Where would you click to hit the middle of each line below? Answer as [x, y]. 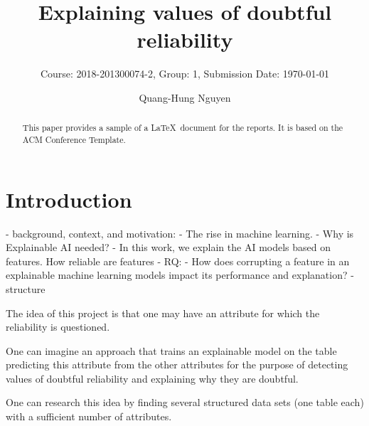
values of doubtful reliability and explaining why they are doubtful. [152, 378]
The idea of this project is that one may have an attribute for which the [163, 313]
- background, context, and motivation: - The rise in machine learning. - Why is [180, 233]
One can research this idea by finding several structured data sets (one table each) [185, 402]
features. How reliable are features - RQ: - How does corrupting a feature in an [178, 261]
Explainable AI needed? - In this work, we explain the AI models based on [169, 247]
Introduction [69, 199]
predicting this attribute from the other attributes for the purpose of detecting [177, 364]
